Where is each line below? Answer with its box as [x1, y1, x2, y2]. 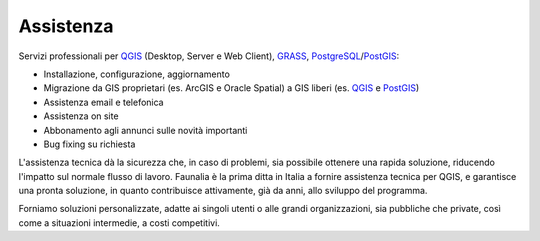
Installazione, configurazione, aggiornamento [43, 68, 230, 80]
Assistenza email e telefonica [43, 96, 164, 108]
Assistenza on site [43, 110, 119, 122]
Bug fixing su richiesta [43, 138, 136, 150]
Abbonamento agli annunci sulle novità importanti [43, 124, 248, 136]
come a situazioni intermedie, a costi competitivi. [18, 216, 220, 229]
